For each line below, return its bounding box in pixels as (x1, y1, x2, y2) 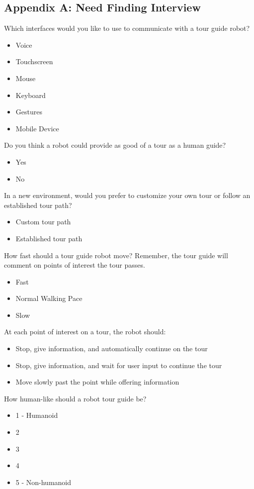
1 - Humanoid (15, 410, 58, 420)
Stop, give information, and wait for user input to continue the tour (15, 360, 222, 370)
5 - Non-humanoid (15, 477, 72, 487)
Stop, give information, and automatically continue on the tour (15, 343, 208, 354)
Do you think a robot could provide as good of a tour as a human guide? (4, 140, 226, 150)
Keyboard (15, 90, 46, 100)
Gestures (15, 106, 42, 117)
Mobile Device (15, 123, 59, 133)
